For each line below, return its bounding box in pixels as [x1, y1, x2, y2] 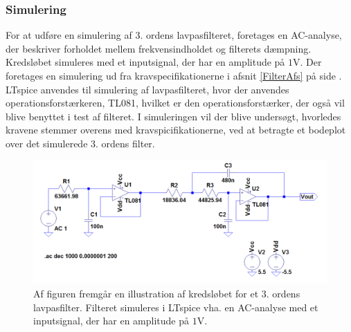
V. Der [293, 55, 322, 69]
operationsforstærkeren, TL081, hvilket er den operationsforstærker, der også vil [6, 95, 345, 110]
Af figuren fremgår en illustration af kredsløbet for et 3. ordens [33, 286, 300, 301]
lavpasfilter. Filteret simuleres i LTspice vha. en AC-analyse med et [33, 299, 318, 314]
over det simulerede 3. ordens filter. [6, 136, 155, 150]
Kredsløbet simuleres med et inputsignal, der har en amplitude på [6, 55, 285, 69]
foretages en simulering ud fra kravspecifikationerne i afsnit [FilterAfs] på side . [6, 68, 342, 82]
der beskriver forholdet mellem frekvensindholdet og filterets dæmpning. [6, 41, 312, 55]
